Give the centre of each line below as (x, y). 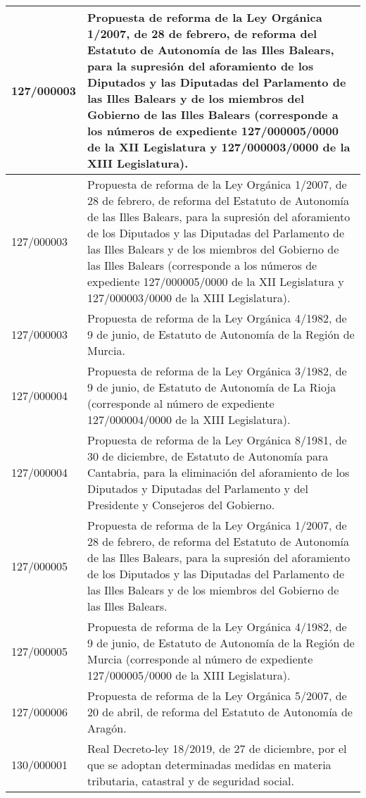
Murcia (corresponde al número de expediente (200, 659)
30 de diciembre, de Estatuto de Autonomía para (208, 456)
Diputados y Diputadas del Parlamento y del (198, 488)
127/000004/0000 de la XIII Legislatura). (189, 419)
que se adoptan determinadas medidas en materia (209, 765)
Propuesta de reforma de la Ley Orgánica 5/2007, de (217, 696)
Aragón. (107, 728)
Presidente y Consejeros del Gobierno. (181, 505)
